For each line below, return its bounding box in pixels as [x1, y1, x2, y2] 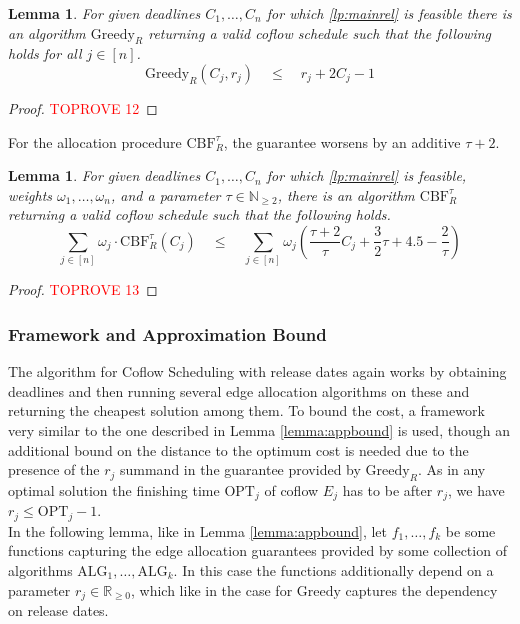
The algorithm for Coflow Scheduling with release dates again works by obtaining [8, 361, 507, 382]
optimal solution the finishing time [8, 479, 220, 500]
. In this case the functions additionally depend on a [173, 560, 494, 581]
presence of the [8, 459, 100, 480]
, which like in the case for [131, 579, 293, 600]
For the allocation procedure [8, 131, 182, 152]
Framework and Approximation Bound [8, 321, 327, 346]
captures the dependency [345, 579, 498, 600]
